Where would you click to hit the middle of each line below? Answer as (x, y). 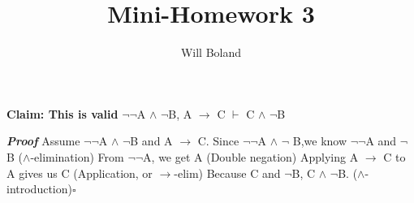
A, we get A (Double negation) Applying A (251, 156)
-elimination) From (77, 156)
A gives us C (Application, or (80, 173)
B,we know (320, 141)
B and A (151, 141)
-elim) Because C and (227, 173)
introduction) (39, 189)
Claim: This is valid (63, 113)
